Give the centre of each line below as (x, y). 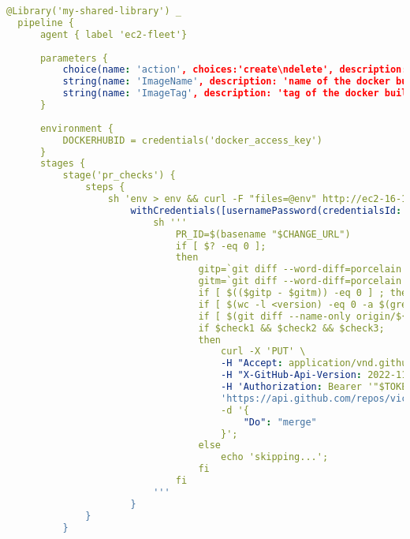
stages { (63, 164)
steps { (105, 187)
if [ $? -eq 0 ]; (221, 246)
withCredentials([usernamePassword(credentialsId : (266, 210)
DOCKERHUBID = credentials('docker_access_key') (192, 140)
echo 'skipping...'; (275, 457)
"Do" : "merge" (280, 422)
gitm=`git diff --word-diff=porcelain (300, 281)
